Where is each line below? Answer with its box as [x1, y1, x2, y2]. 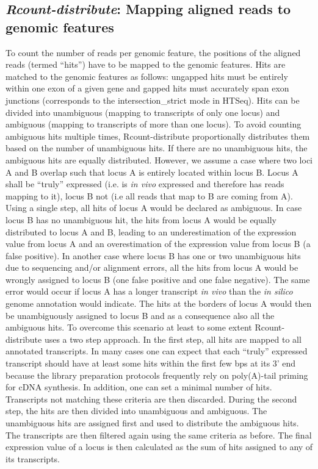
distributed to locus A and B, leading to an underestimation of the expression [5, 225, 297, 238]
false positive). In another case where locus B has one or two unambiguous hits [5, 249, 301, 262]
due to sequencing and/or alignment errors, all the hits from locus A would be [5, 261, 298, 274]
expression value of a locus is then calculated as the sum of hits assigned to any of [5, 440, 313, 453]
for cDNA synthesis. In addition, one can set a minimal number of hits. [5, 381, 272, 393]
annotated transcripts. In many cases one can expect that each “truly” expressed [5, 345, 308, 357]
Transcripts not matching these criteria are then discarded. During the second [5, 392, 297, 405]
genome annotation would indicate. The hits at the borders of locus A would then [5, 297, 312, 310]
